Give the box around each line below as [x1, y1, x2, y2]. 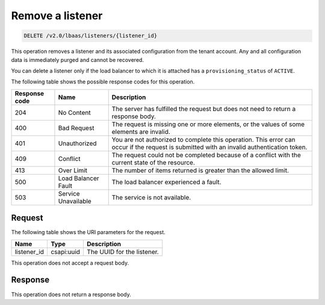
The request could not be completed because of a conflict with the [111, 151, 301, 159]
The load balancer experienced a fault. [111, 178, 222, 186]
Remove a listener [11, 9, 103, 22]
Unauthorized [58, 139, 97, 147]
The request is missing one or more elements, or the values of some [111, 120, 305, 128]
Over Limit [58, 166, 87, 174]
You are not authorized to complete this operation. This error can [111, 135, 296, 143]
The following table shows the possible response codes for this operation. [11, 78, 195, 85]
